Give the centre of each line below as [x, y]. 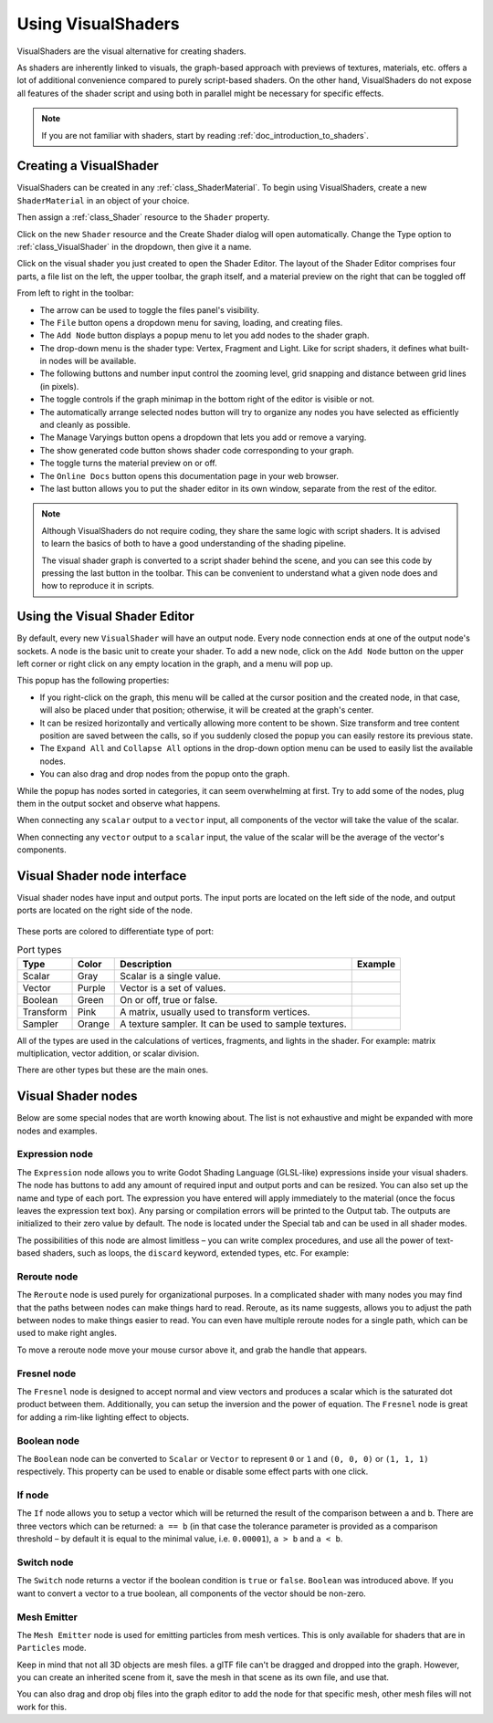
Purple [91, 987]
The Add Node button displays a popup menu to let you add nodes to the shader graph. [205, 335]
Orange [93, 1024]
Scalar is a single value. [170, 976]
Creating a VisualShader [88, 166]
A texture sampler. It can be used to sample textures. [233, 1024]
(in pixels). [59, 386]
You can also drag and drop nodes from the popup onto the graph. [165, 774]
